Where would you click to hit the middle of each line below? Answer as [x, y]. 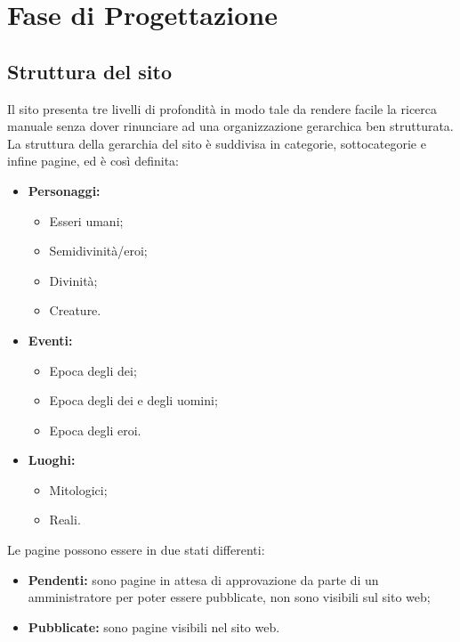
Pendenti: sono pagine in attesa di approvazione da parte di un [203, 579]
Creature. [75, 310]
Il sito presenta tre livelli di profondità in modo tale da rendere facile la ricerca [222, 108]
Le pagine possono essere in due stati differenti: [136, 550]
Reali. [65, 520]
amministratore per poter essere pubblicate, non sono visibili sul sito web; [229, 597]
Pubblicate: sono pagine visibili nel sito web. [154, 626]
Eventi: [50, 340]
